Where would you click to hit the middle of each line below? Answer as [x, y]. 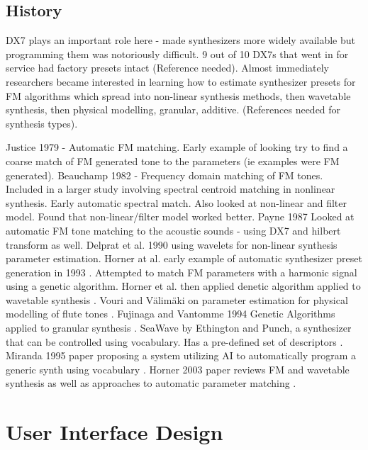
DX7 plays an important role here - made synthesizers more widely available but [180, 40]
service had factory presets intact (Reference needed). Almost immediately [167, 68]
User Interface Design [115, 432]
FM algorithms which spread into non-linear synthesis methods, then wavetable [178, 95]
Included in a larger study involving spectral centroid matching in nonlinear [171, 189]
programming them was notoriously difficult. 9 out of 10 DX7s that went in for [177, 54]
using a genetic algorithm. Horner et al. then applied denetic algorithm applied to [183, 286]
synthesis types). [42, 123]
